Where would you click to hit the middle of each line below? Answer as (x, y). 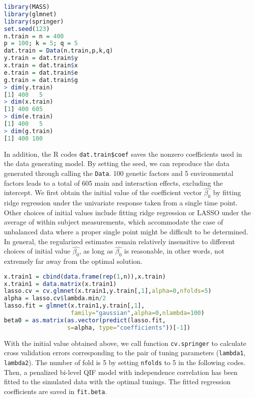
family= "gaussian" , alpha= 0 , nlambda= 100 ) (138, 313)
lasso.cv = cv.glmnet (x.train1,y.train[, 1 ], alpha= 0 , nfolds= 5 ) (108, 291)
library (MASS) (27, 7)
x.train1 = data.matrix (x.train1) (60, 284)
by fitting (227, 192)
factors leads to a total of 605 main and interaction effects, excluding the (113, 183)
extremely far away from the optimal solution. (73, 261)
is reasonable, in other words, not (174, 251)
